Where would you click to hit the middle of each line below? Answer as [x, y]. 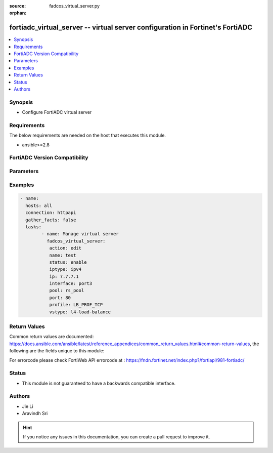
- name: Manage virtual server [80, 234]
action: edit [65, 248]
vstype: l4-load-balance [80, 312]
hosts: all [39, 205]
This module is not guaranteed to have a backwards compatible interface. [99, 383]
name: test [63, 255]
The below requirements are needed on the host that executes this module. [88, 135]
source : [18, 6]
